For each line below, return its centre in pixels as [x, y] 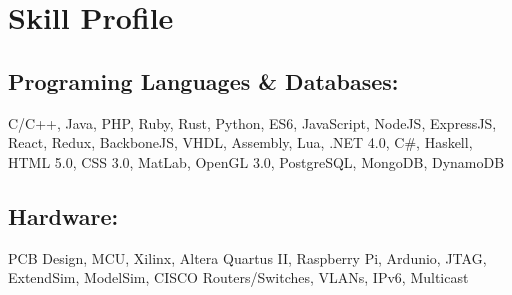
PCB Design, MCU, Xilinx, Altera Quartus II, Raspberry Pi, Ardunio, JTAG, [247, 257]
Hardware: [63, 215]
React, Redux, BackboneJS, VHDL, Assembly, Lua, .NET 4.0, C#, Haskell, [240, 142]
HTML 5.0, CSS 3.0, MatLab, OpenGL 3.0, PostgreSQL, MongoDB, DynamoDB [256, 161]
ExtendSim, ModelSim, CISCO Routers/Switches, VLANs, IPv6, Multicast [238, 277]
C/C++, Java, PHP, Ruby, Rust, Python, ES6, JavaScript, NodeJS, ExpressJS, [252, 122]
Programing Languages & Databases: [203, 80]
